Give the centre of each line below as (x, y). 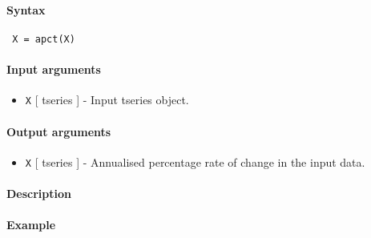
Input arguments (54, 69)
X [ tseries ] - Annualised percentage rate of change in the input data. (195, 161)
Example (31, 225)
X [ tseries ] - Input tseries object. (107, 100)
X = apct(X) (44, 39)
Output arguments (59, 131)
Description (39, 193)
